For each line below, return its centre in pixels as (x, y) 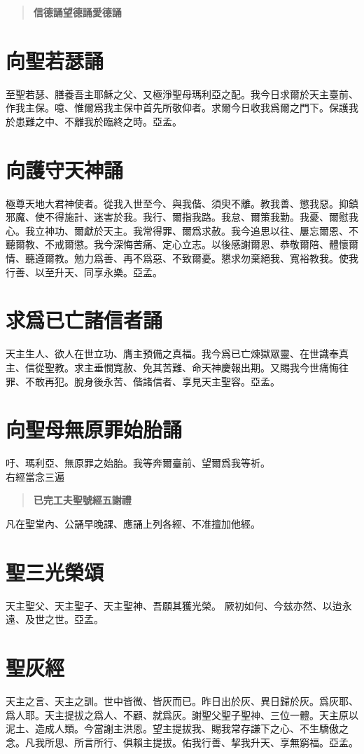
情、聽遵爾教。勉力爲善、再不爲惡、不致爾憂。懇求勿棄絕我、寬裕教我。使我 (182, 258)
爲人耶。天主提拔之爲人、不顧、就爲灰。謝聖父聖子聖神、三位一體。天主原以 (182, 714)
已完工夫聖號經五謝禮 (82, 500)
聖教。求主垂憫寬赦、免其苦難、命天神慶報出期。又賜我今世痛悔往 (196, 367)
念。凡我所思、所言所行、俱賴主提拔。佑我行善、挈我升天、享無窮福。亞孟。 (182, 742)
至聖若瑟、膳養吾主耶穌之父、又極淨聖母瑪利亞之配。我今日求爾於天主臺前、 (182, 94)
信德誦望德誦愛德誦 (77, 12)
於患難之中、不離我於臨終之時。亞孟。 (94, 121)
